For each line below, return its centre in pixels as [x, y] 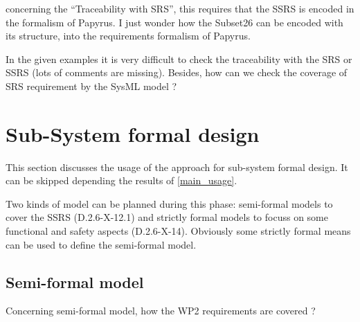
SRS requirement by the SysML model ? [91, 86]
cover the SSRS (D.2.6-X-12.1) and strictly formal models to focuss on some [167, 217]
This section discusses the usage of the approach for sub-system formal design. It [177, 167]
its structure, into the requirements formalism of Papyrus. [128, 36]
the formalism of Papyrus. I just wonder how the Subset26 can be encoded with [174, 22]
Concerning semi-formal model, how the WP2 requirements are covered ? [161, 311]
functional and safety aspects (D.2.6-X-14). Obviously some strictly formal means [178, 231]
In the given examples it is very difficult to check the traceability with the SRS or [179, 59]
